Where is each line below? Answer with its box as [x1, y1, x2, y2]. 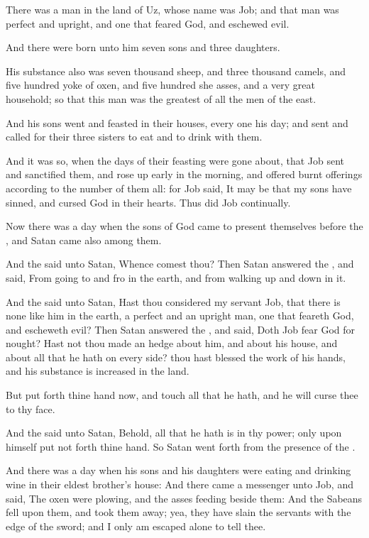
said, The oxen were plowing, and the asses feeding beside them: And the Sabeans [6, 490, 363, 505]
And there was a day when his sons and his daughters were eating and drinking [6, 463, 351, 478]
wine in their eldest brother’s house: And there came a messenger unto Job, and [6, 477, 353, 492]
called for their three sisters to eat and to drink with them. [6, 129, 263, 144]
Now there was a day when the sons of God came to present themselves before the [6, 219, 363, 234]
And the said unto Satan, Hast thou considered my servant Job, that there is [6, 294, 341, 309]
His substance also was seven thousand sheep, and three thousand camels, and [6, 63, 346, 78]
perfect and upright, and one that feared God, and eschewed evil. [6, 16, 290, 31]
